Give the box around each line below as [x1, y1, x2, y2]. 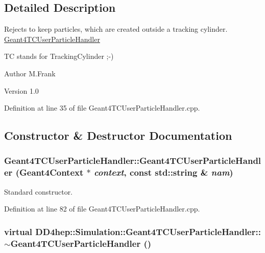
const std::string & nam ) [130, 166, 233, 179]
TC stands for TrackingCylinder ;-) [4, 51, 114, 61]
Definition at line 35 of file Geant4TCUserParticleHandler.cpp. [4, 102, 200, 113]
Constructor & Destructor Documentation [4, 128, 232, 143]
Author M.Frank [4, 68, 56, 78]
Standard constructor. [4, 186, 73, 197]
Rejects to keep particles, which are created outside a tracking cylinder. [4, 24, 228, 34]
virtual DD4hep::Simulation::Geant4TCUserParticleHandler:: [4, 225, 261, 238]
